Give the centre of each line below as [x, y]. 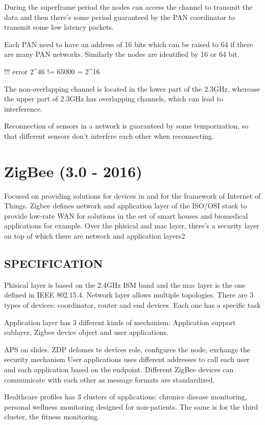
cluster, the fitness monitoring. [52, 417]
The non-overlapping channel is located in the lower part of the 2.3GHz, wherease [132, 88]
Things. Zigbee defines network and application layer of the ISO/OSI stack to [126, 206]
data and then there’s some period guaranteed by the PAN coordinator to [120, 17]
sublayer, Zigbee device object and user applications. [86, 332]
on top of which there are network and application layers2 [95, 236]
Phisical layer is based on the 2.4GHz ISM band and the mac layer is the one [125, 284]
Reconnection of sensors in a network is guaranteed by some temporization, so [126, 126]
